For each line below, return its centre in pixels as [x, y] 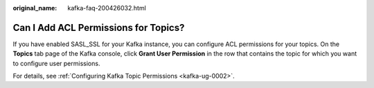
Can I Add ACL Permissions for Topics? [99, 27]
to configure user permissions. [56, 63]
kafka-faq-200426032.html [107, 8]
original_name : [35, 8]
